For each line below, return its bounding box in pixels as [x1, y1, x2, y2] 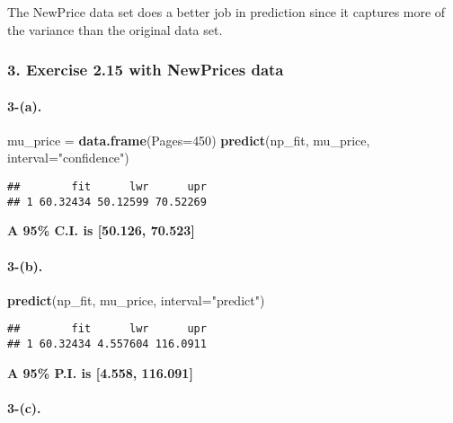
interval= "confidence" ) [7, 148, 129, 167]
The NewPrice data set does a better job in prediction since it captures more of [7, 3, 446, 21]
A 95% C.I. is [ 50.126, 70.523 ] [7, 221, 195, 240]
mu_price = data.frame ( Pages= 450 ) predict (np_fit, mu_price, [7, 130, 370, 149]
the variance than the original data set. [7, 20, 223, 39]
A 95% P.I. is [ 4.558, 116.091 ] [7, 363, 193, 382]
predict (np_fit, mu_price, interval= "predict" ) [7, 290, 265, 309]
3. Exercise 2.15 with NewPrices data [7, 58, 284, 81]
